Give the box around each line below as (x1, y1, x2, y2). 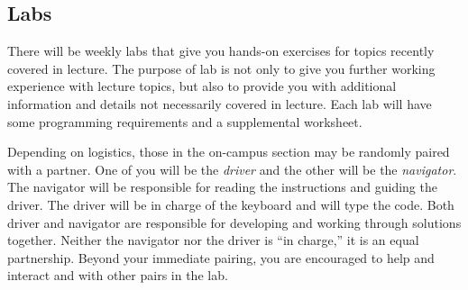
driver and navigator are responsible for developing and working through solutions (7, 213, 462, 231)
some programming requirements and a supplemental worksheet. (7, 112, 362, 131)
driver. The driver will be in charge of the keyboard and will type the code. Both (7, 195, 454, 213)
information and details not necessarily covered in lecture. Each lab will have (7, 94, 432, 113)
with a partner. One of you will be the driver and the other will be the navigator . (7, 159, 457, 178)
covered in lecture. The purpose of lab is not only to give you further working (7, 59, 436, 77)
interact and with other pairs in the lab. (7, 266, 228, 285)
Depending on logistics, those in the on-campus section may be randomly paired (7, 142, 450, 161)
